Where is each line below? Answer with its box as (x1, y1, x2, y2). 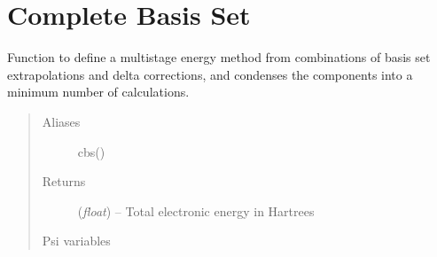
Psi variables (42, 231, 111, 250)
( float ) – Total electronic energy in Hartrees (77, 201, 315, 220)
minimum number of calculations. (7, 82, 190, 101)
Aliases (42, 112, 81, 130)
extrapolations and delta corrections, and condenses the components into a (7, 65, 413, 83)
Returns (42, 172, 86, 191)
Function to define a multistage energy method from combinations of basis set (7, 48, 431, 66)
